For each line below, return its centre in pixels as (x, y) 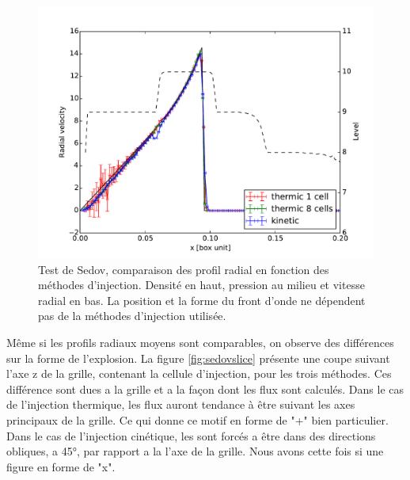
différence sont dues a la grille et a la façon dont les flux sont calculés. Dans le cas (205, 389)
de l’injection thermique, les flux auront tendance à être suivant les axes (181, 404)
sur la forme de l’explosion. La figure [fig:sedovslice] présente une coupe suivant (198, 358)
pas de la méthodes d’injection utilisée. (132, 316)
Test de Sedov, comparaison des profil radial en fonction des (184, 269)
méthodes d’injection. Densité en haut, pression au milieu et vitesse (201, 285)
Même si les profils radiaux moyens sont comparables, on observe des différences (200, 342)
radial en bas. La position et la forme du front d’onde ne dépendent (202, 300)
